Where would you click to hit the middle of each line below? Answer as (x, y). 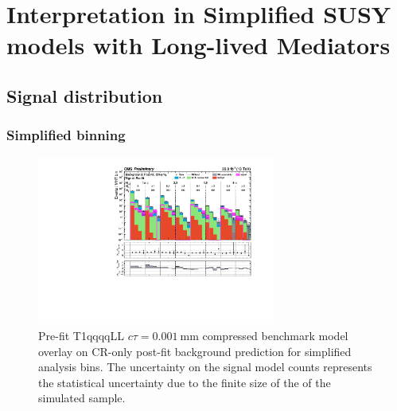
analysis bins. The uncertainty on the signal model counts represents (205, 367)
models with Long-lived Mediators (198, 45)
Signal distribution (85, 95)
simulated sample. (82, 398)
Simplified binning (66, 135)
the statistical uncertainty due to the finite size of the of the (185, 382)
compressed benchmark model (275, 335)
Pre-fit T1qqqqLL (81, 335)
